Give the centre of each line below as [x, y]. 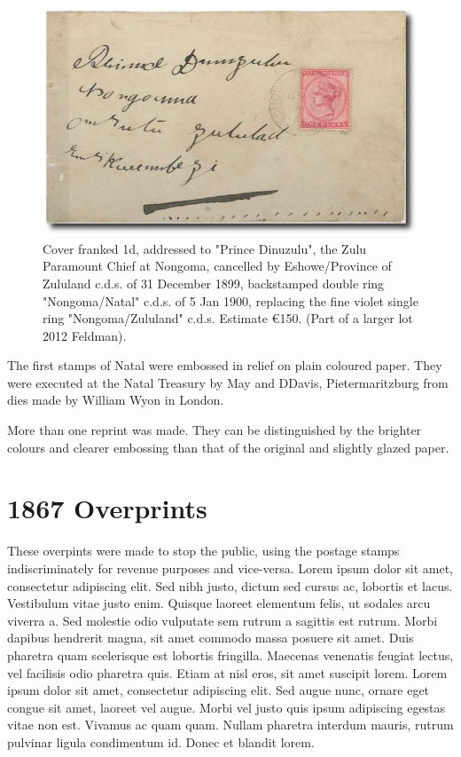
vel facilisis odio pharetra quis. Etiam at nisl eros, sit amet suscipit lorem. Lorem [227, 672]
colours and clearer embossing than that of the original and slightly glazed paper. [228, 447]
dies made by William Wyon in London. [116, 400]
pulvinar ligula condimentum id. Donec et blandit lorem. [161, 741]
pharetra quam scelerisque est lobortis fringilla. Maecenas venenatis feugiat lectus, [230, 654]
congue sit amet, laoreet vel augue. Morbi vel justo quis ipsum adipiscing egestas [227, 707]
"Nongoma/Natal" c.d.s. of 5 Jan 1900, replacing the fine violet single [230, 300]
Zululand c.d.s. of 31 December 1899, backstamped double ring [214, 283]
